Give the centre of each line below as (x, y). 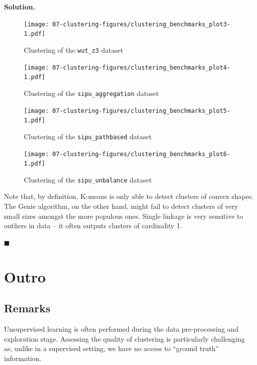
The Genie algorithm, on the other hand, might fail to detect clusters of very (121, 206)
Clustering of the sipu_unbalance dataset (88, 179)
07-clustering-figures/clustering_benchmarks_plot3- (141, 24)
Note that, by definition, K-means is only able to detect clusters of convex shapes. (129, 196)
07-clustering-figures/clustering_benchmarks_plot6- (141, 154)
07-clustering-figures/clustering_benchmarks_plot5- (141, 111)
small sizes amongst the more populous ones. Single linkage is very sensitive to (124, 216)
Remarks (27, 308)
